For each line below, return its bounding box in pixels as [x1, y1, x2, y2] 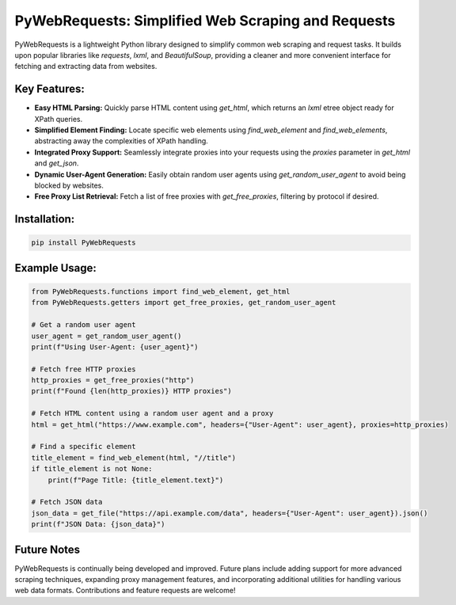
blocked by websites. [34, 181, 104, 190]
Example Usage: [14, 261, 97, 275]
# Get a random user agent [31, 321, 136, 329]
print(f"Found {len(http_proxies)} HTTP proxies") [31, 386, 233, 396]
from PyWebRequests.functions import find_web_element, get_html [31, 287, 291, 296]
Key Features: [14, 82, 85, 96]
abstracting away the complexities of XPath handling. [34, 136, 209, 146]
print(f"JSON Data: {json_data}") [31, 519, 165, 529]
